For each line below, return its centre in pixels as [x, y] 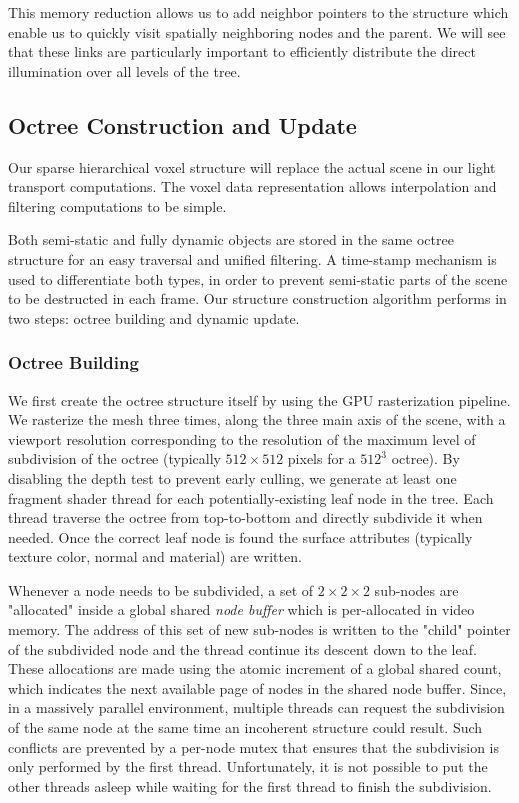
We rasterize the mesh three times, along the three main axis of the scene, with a [257, 419]
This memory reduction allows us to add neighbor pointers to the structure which [258, 12]
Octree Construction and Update [182, 124]
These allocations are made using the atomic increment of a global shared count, [255, 668]
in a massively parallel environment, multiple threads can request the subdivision [256, 707]
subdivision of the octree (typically [114, 458]
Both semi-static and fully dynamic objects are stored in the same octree [231, 239]
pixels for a [321, 458]
